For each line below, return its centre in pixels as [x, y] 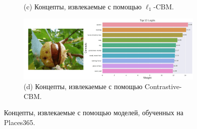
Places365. [20, 122]
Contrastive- [163, 86]
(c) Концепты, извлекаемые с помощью [83, 6]
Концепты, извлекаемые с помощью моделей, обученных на [94, 113]
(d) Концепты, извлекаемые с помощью [83, 86]
